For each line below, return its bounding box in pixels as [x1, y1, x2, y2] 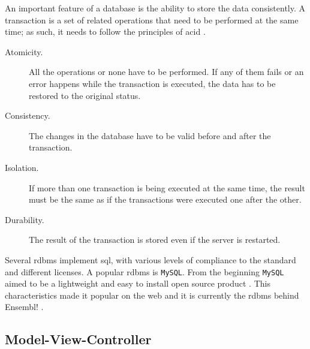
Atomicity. [5, 45, 43, 58]
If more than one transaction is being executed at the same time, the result [29, 181, 305, 194]
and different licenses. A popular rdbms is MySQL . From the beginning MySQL [5, 265, 284, 278]
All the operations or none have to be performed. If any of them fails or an [29, 65, 304, 78]
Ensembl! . [5, 300, 44, 313]
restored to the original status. [29, 89, 141, 101]
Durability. [5, 213, 44, 225]
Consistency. [5, 109, 50, 122]
